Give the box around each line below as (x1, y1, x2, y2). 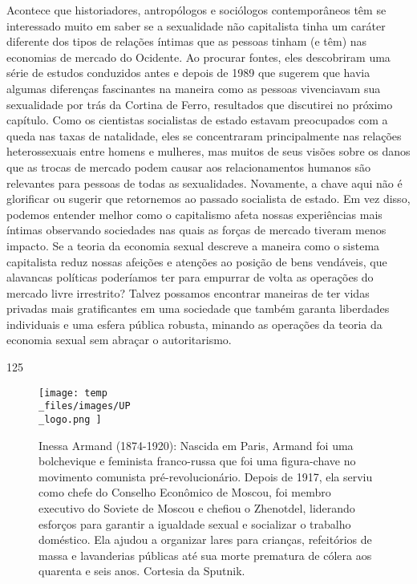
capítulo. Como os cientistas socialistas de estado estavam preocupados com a (6, 112, 388, 128)
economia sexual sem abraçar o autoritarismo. (6, 331, 232, 348)
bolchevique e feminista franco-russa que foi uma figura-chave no (38, 452, 356, 469)
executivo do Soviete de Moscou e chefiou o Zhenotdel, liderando (38, 500, 355, 516)
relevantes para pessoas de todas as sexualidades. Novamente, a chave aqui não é (6, 174, 403, 191)
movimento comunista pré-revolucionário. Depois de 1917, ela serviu (38, 468, 373, 485)
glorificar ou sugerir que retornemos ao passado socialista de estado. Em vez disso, (6, 190, 411, 207)
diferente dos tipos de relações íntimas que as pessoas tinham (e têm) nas (6, 33, 367, 50)
